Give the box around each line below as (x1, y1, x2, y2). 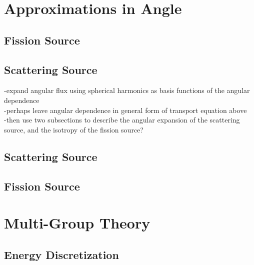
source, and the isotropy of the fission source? (4, 124, 143, 134)
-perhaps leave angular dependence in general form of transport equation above (4, 104, 247, 115)
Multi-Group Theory (4, 212, 150, 233)
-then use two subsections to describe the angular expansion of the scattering (4, 114, 240, 125)
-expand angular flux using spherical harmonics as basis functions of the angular (4, 85, 250, 95)
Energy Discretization (4, 246, 119, 262)
